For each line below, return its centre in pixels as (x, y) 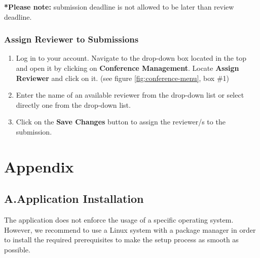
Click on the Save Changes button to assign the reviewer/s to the (121, 122)
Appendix (39, 166)
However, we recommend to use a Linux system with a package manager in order (130, 229)
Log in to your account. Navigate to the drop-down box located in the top (131, 58)
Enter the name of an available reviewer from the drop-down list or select (130, 95)
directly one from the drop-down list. (73, 104)
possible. (17, 249)
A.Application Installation (74, 199)
